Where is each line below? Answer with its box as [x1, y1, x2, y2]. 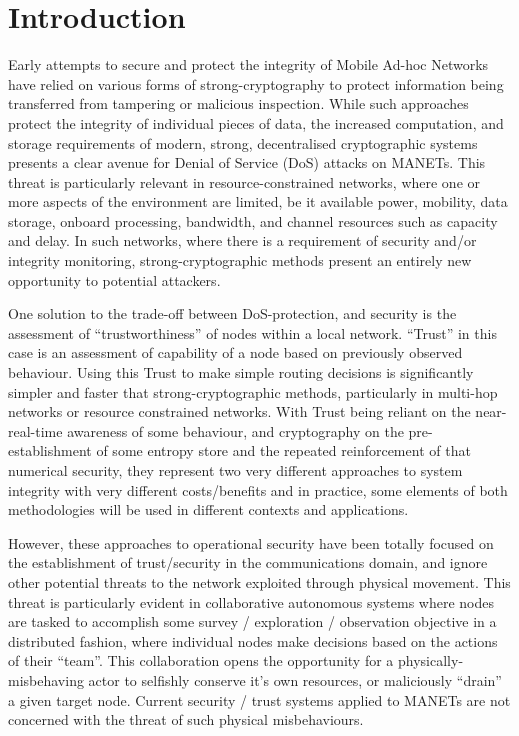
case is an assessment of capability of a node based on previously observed [8, 342, 463, 363]
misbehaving [8, 669, 84, 690]
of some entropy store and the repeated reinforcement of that [96, 440, 471, 461]
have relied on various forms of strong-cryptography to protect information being [8, 73, 504, 94]
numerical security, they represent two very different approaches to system [8, 460, 463, 480]
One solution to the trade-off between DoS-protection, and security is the [8, 303, 457, 324]
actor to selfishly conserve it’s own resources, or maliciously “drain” [88, 669, 502, 690]
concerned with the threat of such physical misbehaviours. [8, 709, 364, 730]
